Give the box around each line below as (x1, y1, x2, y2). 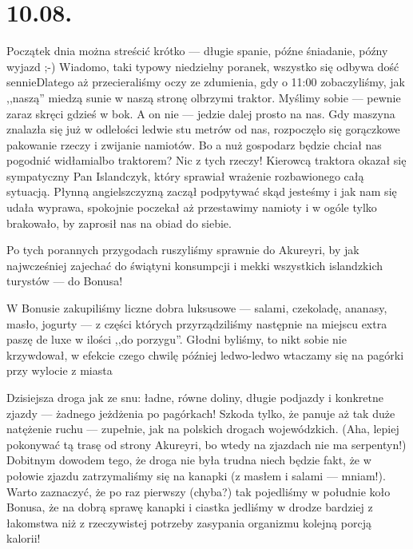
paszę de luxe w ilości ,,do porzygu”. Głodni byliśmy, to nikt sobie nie (6, 331, 347, 348)
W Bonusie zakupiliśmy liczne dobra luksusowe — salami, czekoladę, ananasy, (6, 300, 387, 316)
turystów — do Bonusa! (6, 273, 123, 289)
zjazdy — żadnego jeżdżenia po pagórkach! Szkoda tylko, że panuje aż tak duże (6, 404, 395, 421)
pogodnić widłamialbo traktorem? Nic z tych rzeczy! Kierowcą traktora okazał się (6, 152, 407, 169)
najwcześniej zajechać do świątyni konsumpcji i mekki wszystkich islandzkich (6, 257, 383, 273)
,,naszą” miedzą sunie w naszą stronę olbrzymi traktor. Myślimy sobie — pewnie (6, 89, 401, 105)
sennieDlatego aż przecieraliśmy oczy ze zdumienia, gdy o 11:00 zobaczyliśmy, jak (6, 74, 405, 90)
